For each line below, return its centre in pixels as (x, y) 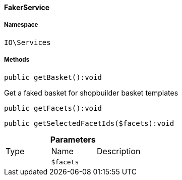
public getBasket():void (53, 77)
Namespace (21, 25)
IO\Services (27, 42)
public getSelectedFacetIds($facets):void (89, 123)
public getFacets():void (53, 108)
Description (118, 151)
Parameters (73, 139)
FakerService (27, 7)
